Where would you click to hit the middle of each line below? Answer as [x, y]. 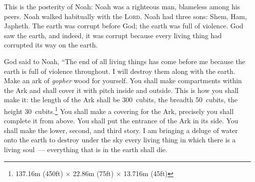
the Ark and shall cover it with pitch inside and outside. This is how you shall [121, 90]
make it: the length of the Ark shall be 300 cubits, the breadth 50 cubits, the [121, 100]
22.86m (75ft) [93, 173]
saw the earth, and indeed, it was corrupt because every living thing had [113, 35]
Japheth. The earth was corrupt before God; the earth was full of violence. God [124, 26]
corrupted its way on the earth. [51, 45]
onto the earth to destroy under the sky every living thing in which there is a [120, 140]
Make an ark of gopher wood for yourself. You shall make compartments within [123, 80]
